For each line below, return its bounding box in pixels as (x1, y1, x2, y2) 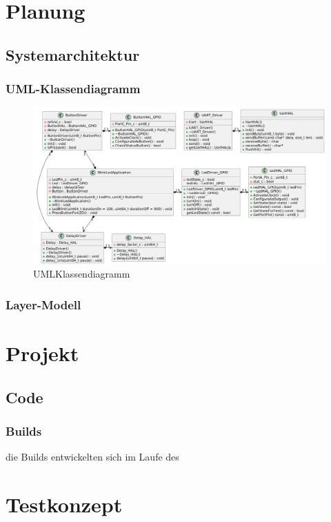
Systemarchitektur (6, 43, 140, 65)
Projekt (6, 339, 79, 367)
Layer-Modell (6, 296, 81, 313)
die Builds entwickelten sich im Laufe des (6, 449, 179, 464)
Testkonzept (6, 490, 123, 519)
